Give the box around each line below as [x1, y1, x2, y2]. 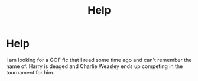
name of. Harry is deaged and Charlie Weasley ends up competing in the [6, 63, 183, 70]
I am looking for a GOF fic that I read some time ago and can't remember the [6, 56, 192, 63]
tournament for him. [6, 69, 55, 76]
